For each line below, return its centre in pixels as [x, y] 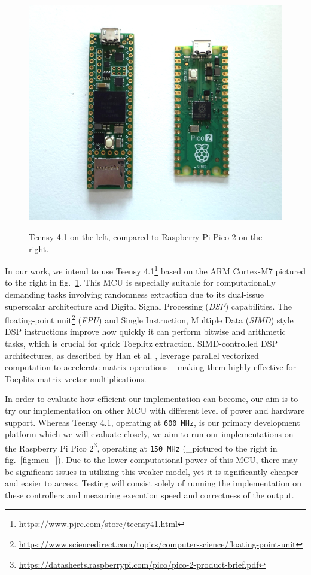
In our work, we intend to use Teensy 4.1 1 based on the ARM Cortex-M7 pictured [155, 270]
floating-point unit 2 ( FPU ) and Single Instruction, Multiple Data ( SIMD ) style [149, 319]
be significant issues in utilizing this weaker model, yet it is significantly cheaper [152, 471]
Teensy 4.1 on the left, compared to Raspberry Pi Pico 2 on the [146, 236]
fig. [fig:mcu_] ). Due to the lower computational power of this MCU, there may [151, 460]
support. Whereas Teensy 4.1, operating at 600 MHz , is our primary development [153, 422]
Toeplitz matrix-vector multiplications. [76, 378]
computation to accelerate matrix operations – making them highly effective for [151, 367]
